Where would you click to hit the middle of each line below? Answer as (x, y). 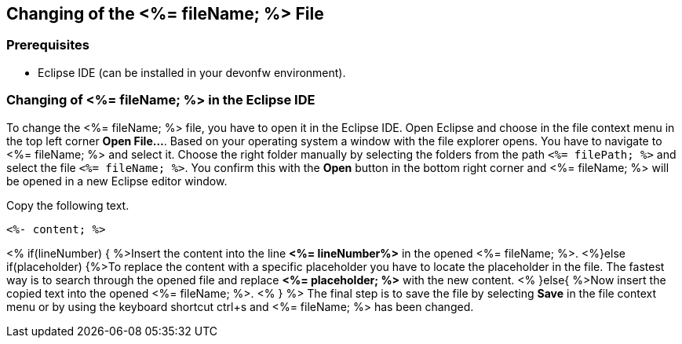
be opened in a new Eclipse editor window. (117, 181)
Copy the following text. (68, 205)
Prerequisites (48, 45)
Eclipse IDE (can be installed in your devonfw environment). (192, 72)
